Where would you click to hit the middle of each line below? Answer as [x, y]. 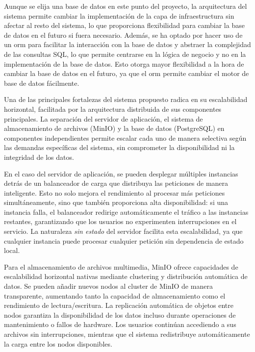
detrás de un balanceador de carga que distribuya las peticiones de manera [116, 183]
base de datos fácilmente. [42, 83]
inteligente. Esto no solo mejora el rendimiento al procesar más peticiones [115, 192]
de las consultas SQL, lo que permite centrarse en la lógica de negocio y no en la [125, 54]
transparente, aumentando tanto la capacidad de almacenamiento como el [115, 295]
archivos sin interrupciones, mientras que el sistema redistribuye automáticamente [127, 334]
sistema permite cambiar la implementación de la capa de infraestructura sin [119, 15]
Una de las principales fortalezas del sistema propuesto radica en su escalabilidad [126, 99]
